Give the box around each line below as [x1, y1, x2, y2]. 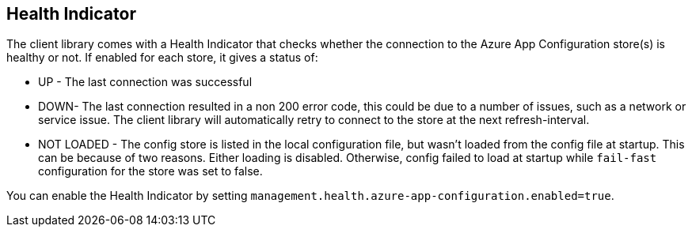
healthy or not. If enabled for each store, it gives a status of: [6, 51, 318, 65]
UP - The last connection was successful [38, 75, 253, 89]
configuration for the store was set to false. [38, 164, 263, 179]
